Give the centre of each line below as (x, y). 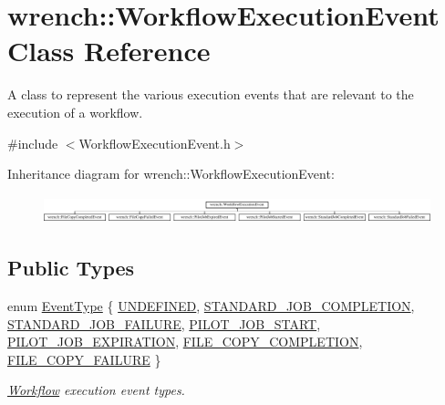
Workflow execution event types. (96, 390)
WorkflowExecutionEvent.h (155, 143)
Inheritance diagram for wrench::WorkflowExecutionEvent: (171, 174)
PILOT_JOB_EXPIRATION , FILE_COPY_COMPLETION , (185, 342)
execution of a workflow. (75, 112)
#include (33, 143)
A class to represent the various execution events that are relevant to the (211, 94)
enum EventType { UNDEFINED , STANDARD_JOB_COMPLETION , (211, 306)
